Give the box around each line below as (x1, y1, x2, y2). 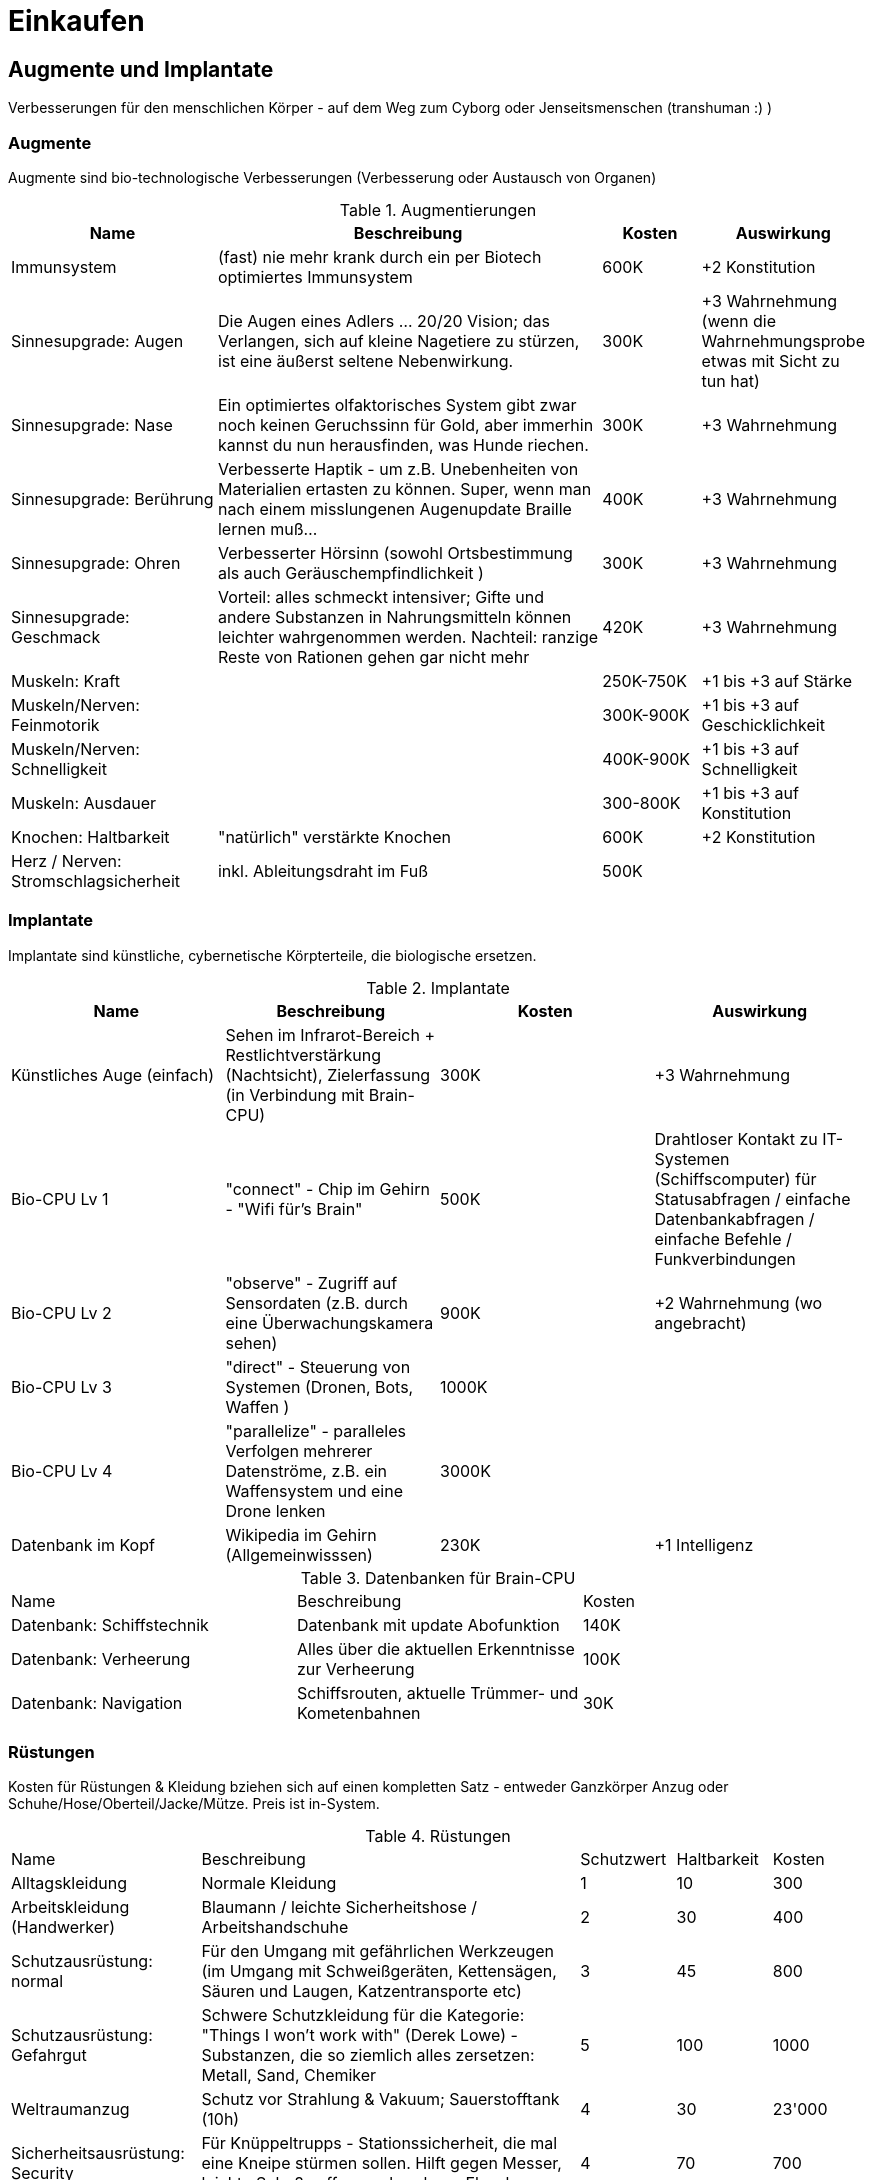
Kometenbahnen (296, 1702, 421, 1723)
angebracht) (654, 1312, 747, 1333)
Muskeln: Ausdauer (11, 792, 157, 813)
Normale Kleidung (201, 1873, 337, 1894)
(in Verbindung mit (225, 1084, 365, 1105)
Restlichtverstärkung (225, 1044, 382, 1065)
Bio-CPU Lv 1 (11, 1188, 109, 1209)
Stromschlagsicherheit (11, 870, 181, 891)
